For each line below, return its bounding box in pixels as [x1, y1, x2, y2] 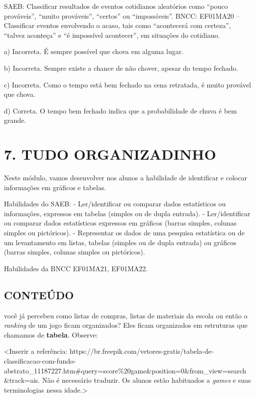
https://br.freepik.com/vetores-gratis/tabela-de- [70, 346, 214, 356]
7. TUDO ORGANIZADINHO [4, 144, 216, 164]
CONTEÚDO [4, 287, 74, 302]
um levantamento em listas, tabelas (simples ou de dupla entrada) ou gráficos [4, 237, 236, 247]
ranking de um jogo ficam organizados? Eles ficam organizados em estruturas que [4, 320, 248, 330]
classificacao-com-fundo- [4, 355, 76, 366]
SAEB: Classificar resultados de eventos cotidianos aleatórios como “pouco [4, 1, 228, 11]
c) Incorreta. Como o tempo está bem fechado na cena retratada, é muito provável [4, 79, 251, 89]
